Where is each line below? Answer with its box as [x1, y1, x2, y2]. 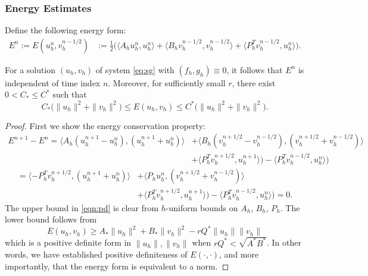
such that [52, 88, 87, 101]
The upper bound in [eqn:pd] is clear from [5, 201, 159, 214]
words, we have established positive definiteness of [5, 248, 188, 261]
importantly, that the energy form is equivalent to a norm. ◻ [5, 259, 229, 272]
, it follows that [226, 63, 283, 76]
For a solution [5, 63, 56, 76]
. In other [267, 236, 301, 249]
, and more [219, 248, 259, 261]
